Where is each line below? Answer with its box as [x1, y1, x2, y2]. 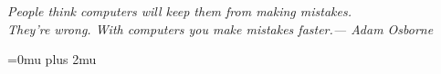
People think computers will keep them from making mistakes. [7, 2, 352, 20]
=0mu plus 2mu [7, 50, 97, 69]
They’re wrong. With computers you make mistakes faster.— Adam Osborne [7, 19, 434, 38]
